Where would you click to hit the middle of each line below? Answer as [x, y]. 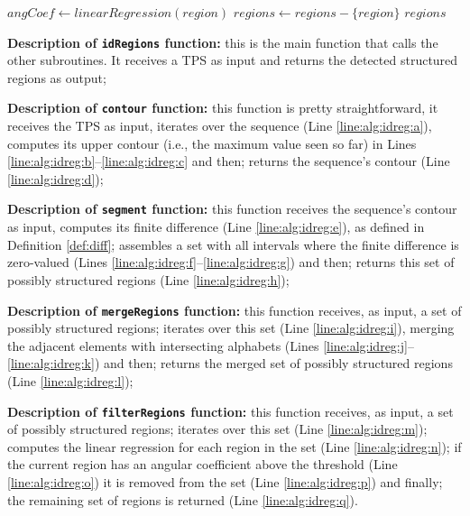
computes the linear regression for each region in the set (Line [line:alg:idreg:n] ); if [235, 446]
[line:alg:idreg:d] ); [55, 178]
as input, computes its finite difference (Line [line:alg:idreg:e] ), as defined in [216, 227]
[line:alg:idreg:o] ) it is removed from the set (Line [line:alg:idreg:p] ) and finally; [225, 481]
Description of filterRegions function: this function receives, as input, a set [230, 411]
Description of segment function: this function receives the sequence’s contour [232, 209]
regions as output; [57, 77]
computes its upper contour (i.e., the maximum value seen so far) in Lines [212, 143]
